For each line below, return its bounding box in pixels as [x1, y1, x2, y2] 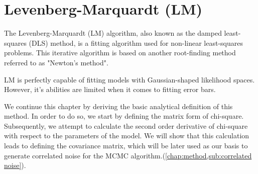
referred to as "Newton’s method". [4, 57, 108, 67]
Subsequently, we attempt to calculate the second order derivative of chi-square [4, 120, 248, 131]
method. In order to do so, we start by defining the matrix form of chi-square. [4, 111, 244, 121]
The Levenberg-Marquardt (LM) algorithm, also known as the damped [4, 28, 222, 38]
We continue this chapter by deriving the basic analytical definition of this [4, 101, 233, 111]
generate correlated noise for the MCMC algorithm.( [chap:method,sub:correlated [4, 150, 252, 160]
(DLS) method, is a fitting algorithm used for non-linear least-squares [29, 37, 243, 48]
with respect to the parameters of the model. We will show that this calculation [4, 130, 249, 141]
